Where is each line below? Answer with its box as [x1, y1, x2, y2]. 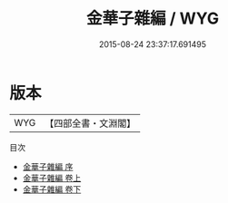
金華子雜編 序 [22, 160, 74, 172]
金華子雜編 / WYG [85, 8, 220, 29]
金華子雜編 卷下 [22, 183, 82, 195]
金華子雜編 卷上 [22, 172, 82, 183]
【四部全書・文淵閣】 [45, 117, 136, 130]
